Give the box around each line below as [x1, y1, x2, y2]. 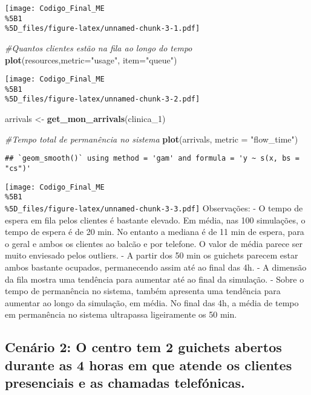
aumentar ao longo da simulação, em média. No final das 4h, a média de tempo [5, 296, 299, 309]
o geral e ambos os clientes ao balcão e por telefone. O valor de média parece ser [5, 237, 303, 249]
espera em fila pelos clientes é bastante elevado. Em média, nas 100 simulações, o [5, 213, 306, 226]
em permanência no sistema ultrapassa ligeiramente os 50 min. [5, 308, 237, 321]
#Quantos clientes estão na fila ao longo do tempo [5, 41, 192, 54]
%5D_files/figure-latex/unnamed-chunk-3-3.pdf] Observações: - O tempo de [5, 201, 303, 214]
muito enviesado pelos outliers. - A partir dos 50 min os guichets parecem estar [5, 249, 298, 262]
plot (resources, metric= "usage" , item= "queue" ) [5, 53, 177, 66]
